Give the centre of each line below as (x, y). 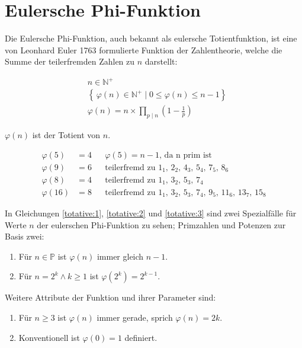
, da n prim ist (186, 155)
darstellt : (161, 61)
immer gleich (120, 256)
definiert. (141, 337)
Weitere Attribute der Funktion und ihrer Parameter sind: (110, 297)
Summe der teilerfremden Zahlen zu (70, 61)
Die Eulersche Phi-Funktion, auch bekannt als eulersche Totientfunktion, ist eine (151, 38)
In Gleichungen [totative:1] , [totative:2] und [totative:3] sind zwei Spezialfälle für (151, 213)
